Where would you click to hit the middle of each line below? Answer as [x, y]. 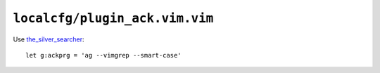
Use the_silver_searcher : [49, 39]
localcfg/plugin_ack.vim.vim [113, 18]
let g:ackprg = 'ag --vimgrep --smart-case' [104, 55]
